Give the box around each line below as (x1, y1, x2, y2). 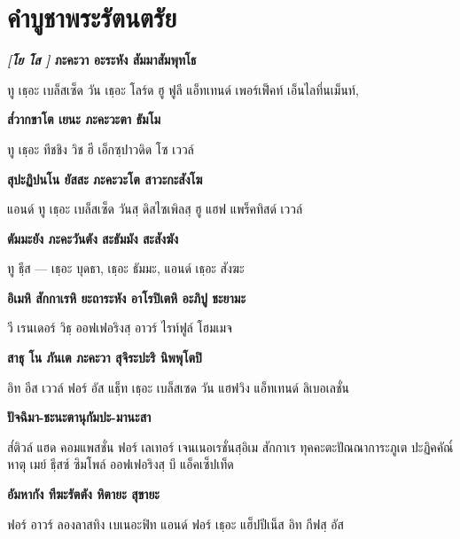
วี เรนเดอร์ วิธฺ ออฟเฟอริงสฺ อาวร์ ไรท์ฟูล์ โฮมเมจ (7, 318, 232, 337)
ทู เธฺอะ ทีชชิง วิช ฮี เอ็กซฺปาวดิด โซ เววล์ (7, 139, 194, 158)
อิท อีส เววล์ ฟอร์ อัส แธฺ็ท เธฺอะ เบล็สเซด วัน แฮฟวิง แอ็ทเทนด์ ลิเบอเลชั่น (7, 378, 350, 396)
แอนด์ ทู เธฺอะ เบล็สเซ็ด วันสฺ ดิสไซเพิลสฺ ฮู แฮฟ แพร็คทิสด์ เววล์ (7, 199, 303, 218)
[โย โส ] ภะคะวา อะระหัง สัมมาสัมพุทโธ (7, 51, 197, 69)
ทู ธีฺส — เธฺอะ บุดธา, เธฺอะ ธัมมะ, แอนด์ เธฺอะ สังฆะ (7, 259, 245, 277)
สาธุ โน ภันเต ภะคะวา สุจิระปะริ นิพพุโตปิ (7, 348, 202, 367)
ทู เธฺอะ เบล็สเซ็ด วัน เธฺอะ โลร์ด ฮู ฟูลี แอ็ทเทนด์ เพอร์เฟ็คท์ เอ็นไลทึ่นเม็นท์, (7, 80, 359, 98)
